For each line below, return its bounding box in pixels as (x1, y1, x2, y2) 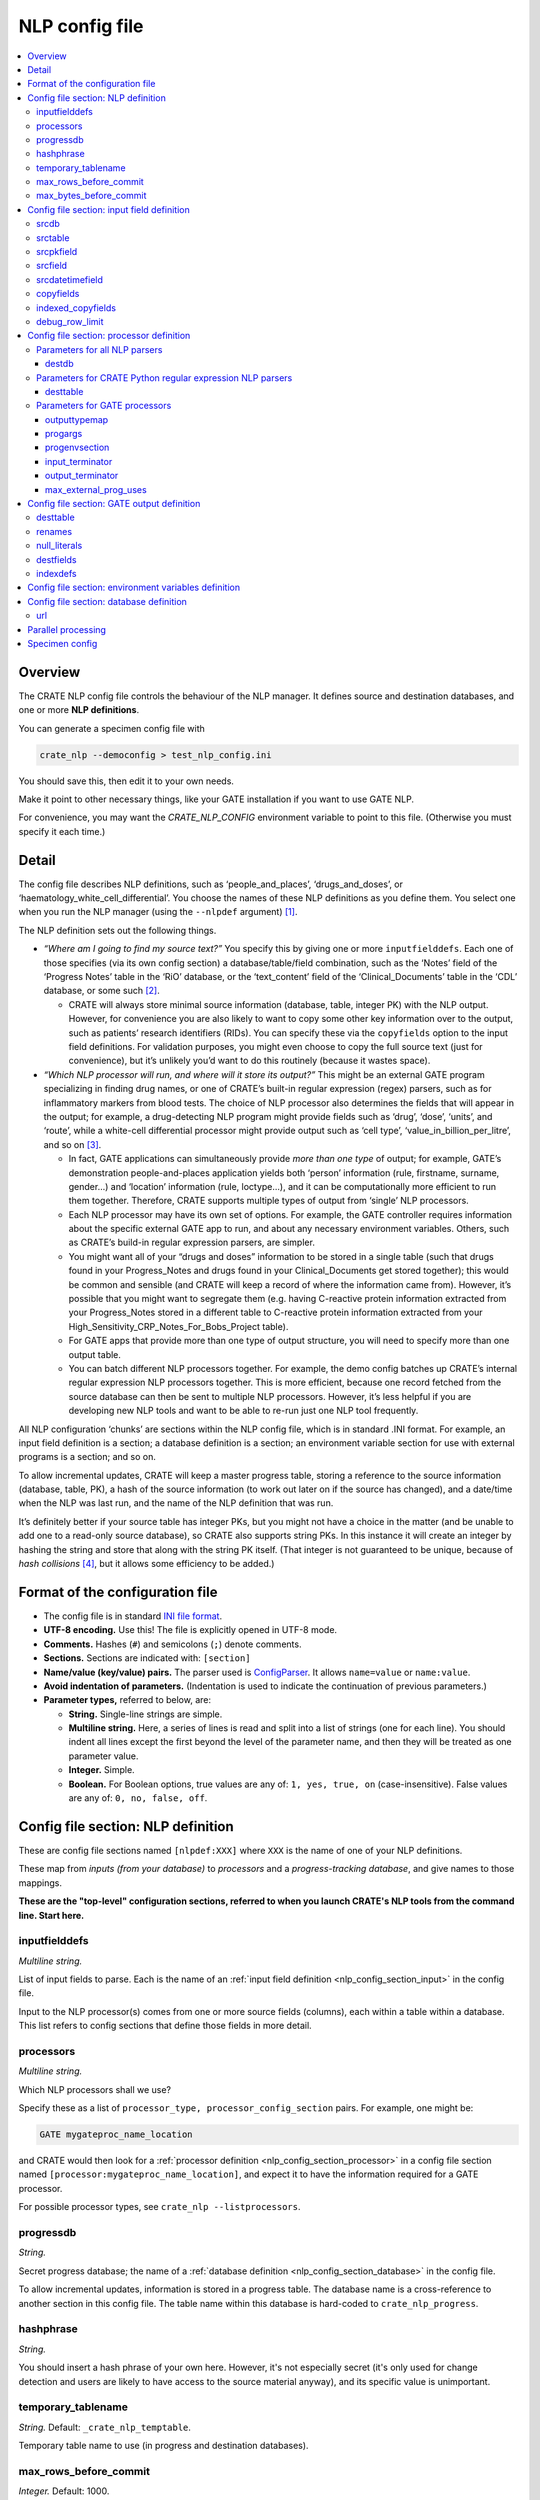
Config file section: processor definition (27, 330, 191, 342)
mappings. (18, 1876, 62, 1889)
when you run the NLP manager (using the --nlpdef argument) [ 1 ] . (18, 906, 298, 918)
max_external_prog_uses (45, 483, 147, 495)
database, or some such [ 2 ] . (43, 985, 160, 997)
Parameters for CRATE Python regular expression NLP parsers (36, 371, 293, 384)
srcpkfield (36, 246, 78, 258)
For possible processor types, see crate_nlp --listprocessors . (18, 2201, 301, 2213)
